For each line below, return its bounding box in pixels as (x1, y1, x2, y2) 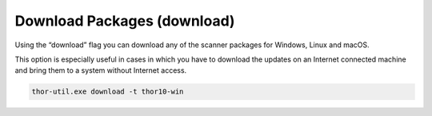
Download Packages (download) (14, 12, 235, 30)
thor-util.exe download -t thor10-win (31, 87, 184, 96)
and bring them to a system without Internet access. (14, 66, 187, 75)
